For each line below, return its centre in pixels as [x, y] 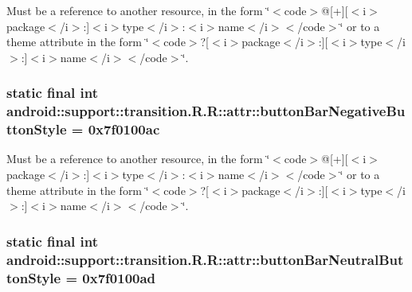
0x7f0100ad [119, 277]
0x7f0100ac [124, 129]
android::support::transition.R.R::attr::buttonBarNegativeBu [206, 111]
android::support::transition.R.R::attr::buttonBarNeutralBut [205, 259]
